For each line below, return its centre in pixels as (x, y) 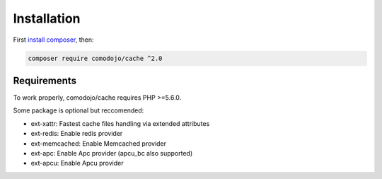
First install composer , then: (53, 40)
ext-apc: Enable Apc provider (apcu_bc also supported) (112, 153)
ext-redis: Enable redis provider (77, 134)
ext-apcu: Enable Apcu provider (77, 163)
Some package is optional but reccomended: (79, 110)
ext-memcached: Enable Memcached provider (98, 143)
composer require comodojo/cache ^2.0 (95, 58)
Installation (47, 18)
